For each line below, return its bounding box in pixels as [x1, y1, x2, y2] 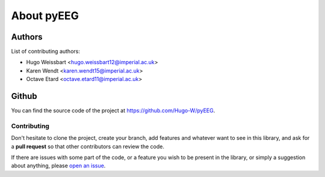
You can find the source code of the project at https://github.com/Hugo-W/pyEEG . [11, 107, 215, 114]
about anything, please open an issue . [11, 162, 106, 169]
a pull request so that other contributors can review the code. [11, 143, 165, 150]
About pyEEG [11, 9, 79, 22]
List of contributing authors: [11, 48, 81, 55]
